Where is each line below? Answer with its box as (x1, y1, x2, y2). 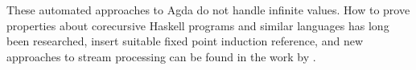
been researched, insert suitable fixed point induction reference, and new (6, 33, 364, 49)
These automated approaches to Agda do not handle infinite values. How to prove (6, 2, 410, 17)
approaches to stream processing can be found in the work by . (6, 48, 316, 64)
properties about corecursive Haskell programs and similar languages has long (6, 17, 389, 33)
